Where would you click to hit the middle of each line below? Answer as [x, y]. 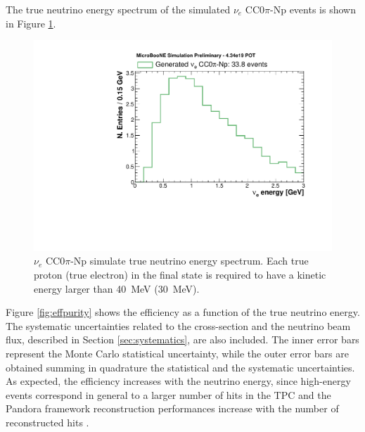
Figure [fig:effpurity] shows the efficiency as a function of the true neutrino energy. [183, 312]
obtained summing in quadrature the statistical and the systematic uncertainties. [180, 367]
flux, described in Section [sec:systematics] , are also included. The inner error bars [182, 339]
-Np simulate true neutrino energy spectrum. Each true [190, 261]
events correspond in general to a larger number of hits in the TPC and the [168, 394]
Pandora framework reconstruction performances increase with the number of [172, 408]
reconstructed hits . [47, 422]
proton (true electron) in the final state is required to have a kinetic [180, 275]
